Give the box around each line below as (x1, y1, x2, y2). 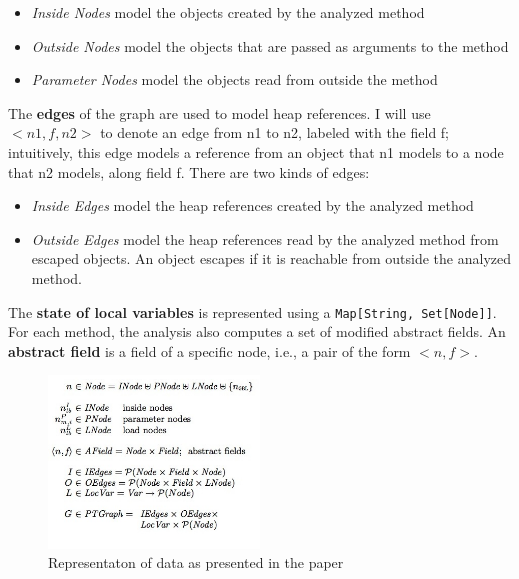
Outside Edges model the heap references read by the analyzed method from (31, 228, 499, 249)
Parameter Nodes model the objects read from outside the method (31, 69, 438, 90)
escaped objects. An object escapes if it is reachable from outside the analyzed (31, 248, 512, 269)
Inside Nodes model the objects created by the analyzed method (31, 2, 425, 22)
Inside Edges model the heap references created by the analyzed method (31, 195, 474, 216)
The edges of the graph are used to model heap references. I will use (8, 102, 431, 123)
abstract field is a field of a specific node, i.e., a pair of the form (8, 340, 411, 361)
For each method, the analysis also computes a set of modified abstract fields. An (8, 321, 506, 342)
